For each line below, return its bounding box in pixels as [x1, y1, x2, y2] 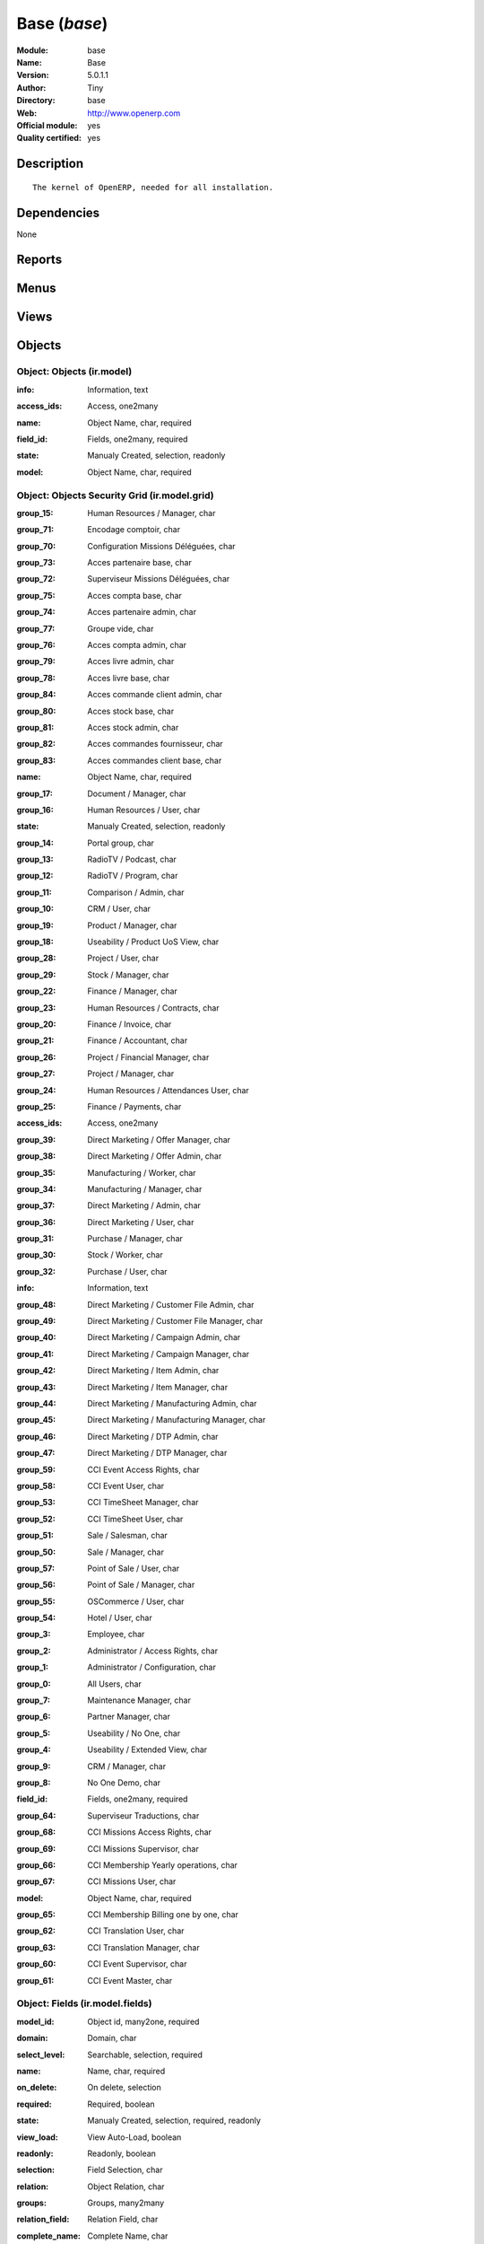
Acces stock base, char [87, 706, 175, 716]
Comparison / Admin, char [87, 887, 185, 898]
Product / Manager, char [87, 920, 177, 931]
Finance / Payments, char [87, 1100, 182, 1112]
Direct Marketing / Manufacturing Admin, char [87, 1398, 257, 1408]
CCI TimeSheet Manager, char [87, 1497, 199, 1508]
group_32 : [16, 1266, 56, 1276]
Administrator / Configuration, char [87, 1661, 217, 1673]
